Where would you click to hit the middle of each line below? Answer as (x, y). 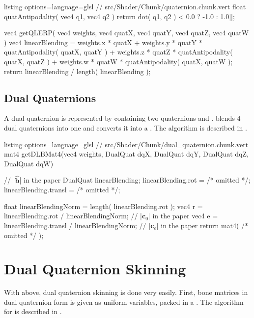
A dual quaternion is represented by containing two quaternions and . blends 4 (122, 118)
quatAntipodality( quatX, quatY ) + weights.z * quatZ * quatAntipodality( (118, 52)
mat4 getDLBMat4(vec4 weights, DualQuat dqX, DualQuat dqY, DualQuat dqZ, (126, 154)
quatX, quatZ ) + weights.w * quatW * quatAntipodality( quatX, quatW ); (118, 61)
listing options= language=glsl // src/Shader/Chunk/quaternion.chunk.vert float (125, 6)
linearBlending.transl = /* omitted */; (62, 190)
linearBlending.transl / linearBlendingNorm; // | (77, 225)
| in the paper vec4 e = (183, 216)
